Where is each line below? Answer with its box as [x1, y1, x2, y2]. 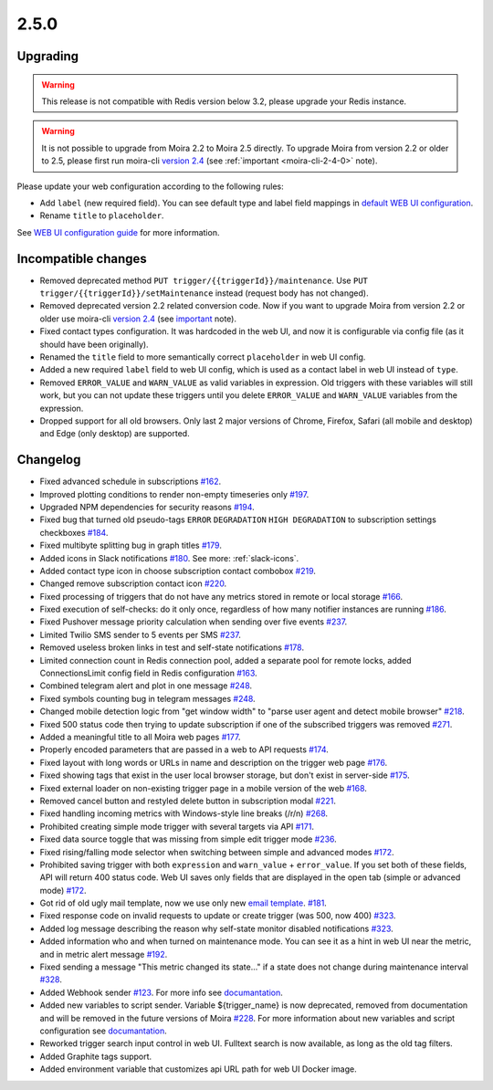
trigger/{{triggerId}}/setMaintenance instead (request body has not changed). [39, 288, 369, 299]
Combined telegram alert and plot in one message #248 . [39, 680, 253, 691]
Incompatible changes [16, 251, 148, 267]
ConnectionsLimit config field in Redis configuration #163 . [39, 667, 257, 679]
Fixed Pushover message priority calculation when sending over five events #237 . [39, 616, 348, 627]
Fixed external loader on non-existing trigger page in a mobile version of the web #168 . [39, 782, 367, 793]
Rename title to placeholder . [39, 210, 164, 221]
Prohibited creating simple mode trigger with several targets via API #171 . [39, 821, 315, 832]
